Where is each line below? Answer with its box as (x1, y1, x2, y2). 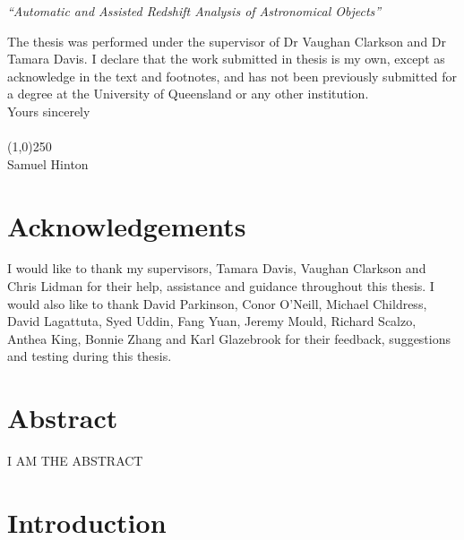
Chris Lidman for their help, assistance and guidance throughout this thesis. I (7, 277, 434, 296)
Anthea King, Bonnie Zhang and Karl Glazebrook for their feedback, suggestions (7, 329, 451, 347)
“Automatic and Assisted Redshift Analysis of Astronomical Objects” (7, 2, 382, 20)
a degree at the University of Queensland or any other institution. (7, 84, 369, 103)
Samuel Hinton (7, 154, 89, 173)
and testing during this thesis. (7, 347, 172, 365)
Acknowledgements (7, 207, 246, 244)
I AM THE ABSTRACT (7, 451, 143, 470)
